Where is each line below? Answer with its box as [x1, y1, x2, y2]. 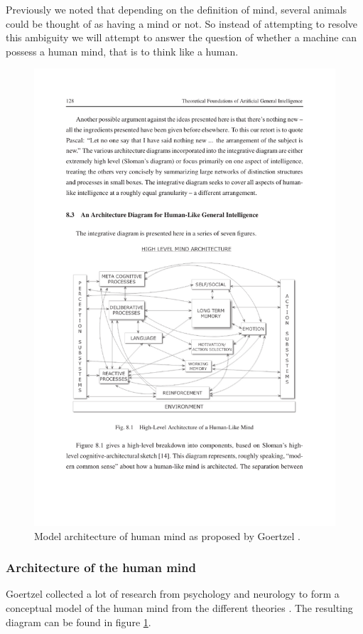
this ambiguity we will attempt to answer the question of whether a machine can [6, 30, 357, 45]
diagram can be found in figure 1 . [6, 614, 151, 629]
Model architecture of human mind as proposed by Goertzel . [34, 528, 300, 543]
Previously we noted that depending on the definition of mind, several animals [6, 2, 347, 16]
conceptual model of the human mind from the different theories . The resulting [6, 600, 353, 615]
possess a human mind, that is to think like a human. [6, 43, 239, 58]
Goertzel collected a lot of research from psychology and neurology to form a [6, 586, 340, 601]
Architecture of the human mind [6, 559, 196, 576]
